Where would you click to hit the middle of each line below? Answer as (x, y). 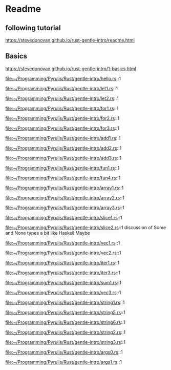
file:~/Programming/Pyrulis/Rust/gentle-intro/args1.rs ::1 (63, 362)
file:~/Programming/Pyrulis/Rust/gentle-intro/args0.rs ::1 (64, 352)
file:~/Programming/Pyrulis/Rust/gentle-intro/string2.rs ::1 (66, 332)
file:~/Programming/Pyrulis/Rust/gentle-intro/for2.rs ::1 (62, 118)
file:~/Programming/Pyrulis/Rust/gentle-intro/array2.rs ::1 (65, 197)
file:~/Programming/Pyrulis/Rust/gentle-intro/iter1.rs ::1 (62, 262)
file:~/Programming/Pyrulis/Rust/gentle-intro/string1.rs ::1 (65, 302)
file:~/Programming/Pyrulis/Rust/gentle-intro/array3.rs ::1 (65, 208)
